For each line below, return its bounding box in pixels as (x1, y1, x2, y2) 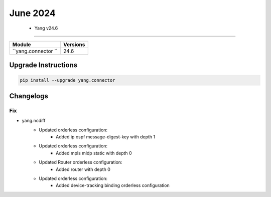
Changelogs (9, 92, 49, 100)
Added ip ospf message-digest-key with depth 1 (56, 134, 156, 140)
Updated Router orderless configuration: (39, 159, 122, 165)
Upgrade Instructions (9, 61, 78, 70)
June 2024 (9, 8, 56, 19)
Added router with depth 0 (56, 166, 110, 172)
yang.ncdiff (22, 118, 46, 124)
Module (12, 41, 31, 48)
